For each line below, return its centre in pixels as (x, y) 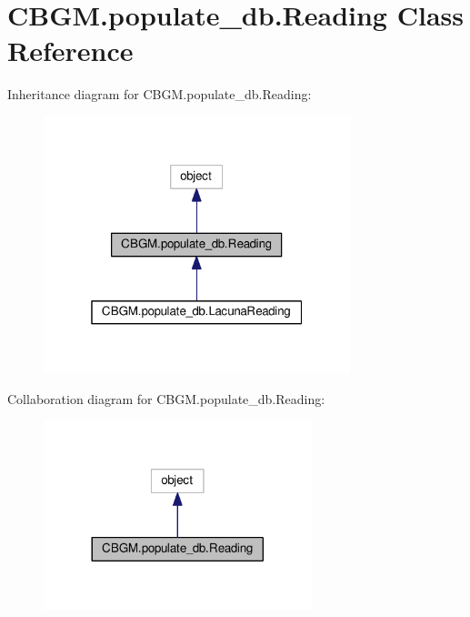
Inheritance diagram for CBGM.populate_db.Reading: (160, 94)
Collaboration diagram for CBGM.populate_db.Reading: (166, 398)
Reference (70, 51)
